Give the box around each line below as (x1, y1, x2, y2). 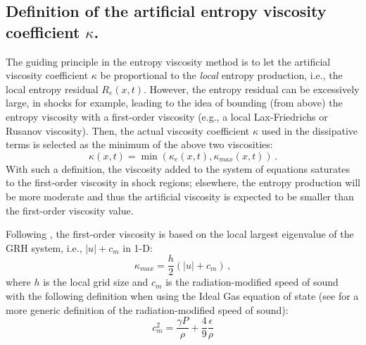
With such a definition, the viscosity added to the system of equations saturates (6, 161, 351, 176)
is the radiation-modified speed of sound (165, 274, 339, 289)
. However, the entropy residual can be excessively (144, 81, 360, 96)
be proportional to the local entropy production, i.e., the (100, 68, 343, 83)
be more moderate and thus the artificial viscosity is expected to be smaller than (6, 188, 354, 203)
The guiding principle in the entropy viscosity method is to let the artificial (6, 54, 331, 68)
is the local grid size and (43, 274, 149, 289)
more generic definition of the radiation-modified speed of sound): (6, 302, 289, 317)
